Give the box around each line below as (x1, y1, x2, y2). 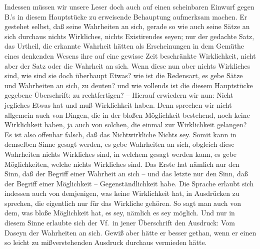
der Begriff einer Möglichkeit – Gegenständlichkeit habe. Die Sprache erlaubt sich (4, 178, 254, 188)
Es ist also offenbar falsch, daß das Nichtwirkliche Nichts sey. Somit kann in (4, 129, 236, 139)
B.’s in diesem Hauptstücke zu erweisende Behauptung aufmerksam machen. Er (4, 11, 247, 22)
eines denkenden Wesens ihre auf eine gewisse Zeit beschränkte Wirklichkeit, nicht (4, 50, 256, 61)
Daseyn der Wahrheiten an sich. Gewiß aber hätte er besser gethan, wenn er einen (4, 227, 256, 237)
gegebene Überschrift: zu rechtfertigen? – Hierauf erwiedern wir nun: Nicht (4, 90, 233, 100)
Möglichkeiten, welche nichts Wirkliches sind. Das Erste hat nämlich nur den (4, 158, 239, 169)
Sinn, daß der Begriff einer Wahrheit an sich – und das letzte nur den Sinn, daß (4, 168, 248, 179)
